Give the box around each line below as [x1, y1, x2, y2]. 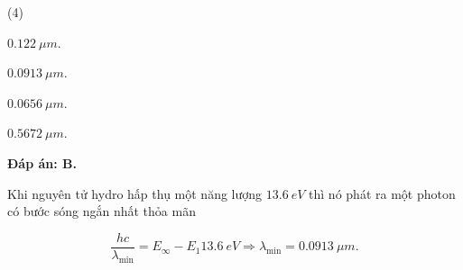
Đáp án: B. [7, 153, 77, 172]
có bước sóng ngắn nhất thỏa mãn [7, 202, 196, 220]
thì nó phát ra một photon [309, 184, 456, 202]
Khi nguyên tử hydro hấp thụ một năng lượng [7, 184, 263, 202]
